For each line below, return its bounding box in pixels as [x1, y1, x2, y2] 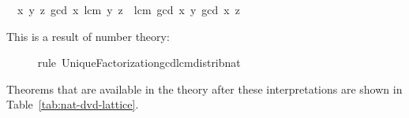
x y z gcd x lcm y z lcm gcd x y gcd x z [17, 2, 240, 17]
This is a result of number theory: [6, 28, 170, 44]
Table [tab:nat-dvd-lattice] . [6, 96, 139, 112]
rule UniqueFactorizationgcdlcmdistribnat [37, 54, 241, 71]
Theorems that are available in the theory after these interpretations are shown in [6, 80, 403, 97]
